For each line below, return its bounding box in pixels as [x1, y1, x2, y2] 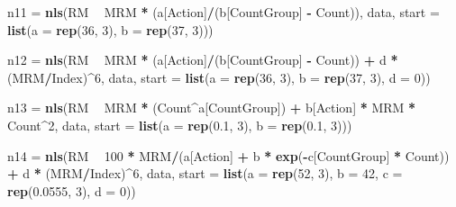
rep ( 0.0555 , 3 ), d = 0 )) [7, 181, 136, 200]
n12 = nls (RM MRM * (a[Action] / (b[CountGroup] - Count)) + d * [7, 50, 398, 69]
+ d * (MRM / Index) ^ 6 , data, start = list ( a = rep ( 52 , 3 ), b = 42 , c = [7, 164, 403, 183]
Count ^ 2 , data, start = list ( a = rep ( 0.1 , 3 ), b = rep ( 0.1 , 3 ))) [7, 115, 352, 134]
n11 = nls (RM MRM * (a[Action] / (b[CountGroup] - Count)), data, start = [7, 3, 440, 21]
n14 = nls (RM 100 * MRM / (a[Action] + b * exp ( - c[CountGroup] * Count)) [7, 146, 450, 165]
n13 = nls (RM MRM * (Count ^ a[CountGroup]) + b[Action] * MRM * [7, 98, 416, 117]
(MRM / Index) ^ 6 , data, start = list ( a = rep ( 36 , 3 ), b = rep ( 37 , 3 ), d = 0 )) [7, 67, 431, 86]
